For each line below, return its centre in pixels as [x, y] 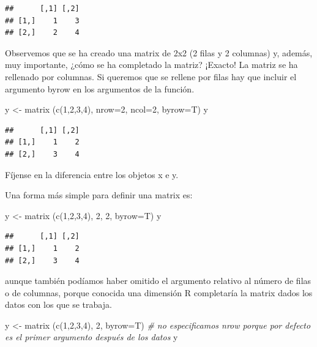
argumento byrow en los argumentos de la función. [100, 88]
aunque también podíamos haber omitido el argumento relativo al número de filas [158, 281]
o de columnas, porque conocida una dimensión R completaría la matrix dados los [159, 292]
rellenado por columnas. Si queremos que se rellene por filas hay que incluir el [151, 76]
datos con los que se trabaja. [58, 304]
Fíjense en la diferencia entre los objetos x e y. [92, 174]
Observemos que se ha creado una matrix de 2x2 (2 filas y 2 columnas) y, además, [159, 52]
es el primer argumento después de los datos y [91, 337]
